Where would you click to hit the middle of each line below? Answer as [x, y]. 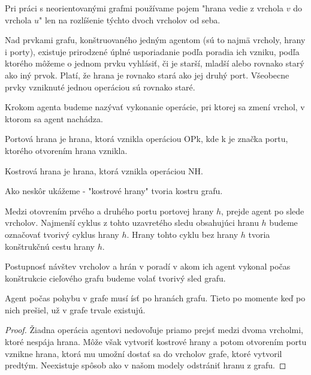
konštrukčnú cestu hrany [50, 246]
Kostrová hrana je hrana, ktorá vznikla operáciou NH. [104, 170]
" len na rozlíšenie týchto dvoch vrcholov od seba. [130, 19]
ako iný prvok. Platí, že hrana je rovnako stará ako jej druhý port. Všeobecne [147, 75]
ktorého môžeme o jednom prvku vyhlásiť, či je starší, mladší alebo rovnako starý [155, 63]
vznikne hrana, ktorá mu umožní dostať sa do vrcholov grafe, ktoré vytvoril [144, 353]
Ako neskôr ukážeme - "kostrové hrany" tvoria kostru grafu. [114, 191]
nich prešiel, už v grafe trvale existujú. [75, 309]
